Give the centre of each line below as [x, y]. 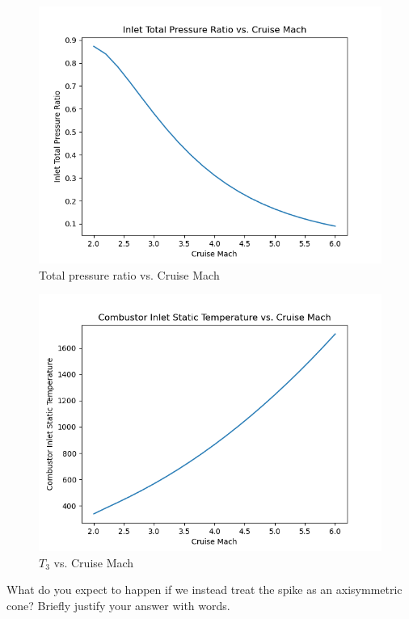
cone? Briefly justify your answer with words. [118, 605]
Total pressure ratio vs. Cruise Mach [129, 274]
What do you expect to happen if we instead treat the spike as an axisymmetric [204, 590]
